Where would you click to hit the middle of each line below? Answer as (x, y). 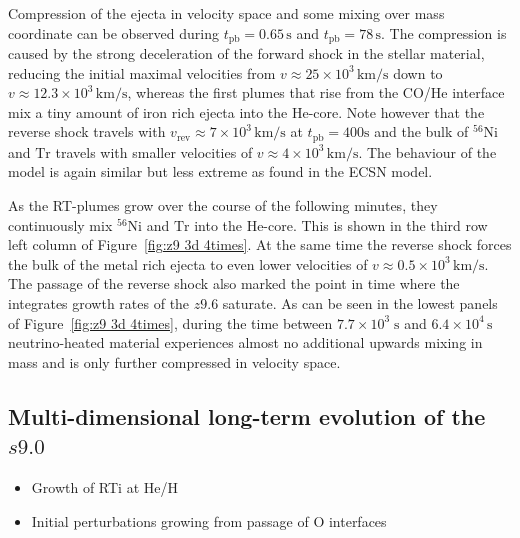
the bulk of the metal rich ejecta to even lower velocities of (188, 263)
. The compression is (444, 32)
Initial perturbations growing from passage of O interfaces (209, 520)
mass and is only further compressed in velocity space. (174, 361)
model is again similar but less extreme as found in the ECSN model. (220, 171)
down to (418, 72)
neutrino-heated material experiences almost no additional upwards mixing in (245, 342)
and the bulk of (421, 131)
